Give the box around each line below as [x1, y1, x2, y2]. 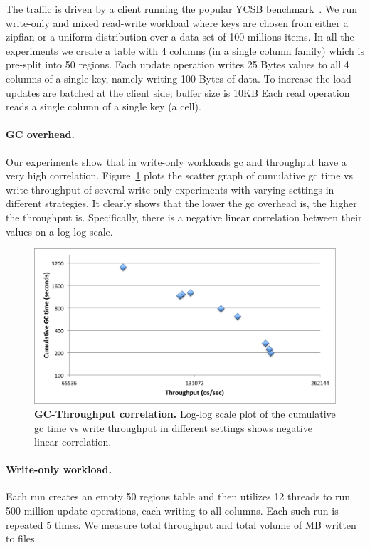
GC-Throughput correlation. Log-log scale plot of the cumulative [34, 406, 336, 421]
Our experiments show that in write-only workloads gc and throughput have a [6, 154, 347, 169]
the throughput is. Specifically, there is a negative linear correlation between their [6, 209, 362, 224]
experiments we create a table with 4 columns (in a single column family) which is [6, 43, 364, 58]
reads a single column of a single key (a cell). [6, 99, 201, 114]
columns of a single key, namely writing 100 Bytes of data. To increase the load [6, 70, 351, 85]
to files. [6, 531, 38, 546]
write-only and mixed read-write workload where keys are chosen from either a [6, 15, 349, 30]
